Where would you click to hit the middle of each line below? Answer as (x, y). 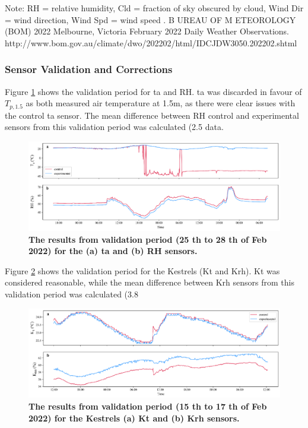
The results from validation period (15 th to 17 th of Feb (148, 406)
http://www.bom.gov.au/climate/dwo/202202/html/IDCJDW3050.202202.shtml (151, 42)
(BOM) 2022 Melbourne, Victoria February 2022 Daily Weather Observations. (147, 31)
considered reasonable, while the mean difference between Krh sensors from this (150, 282)
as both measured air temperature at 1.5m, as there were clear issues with (161, 103)
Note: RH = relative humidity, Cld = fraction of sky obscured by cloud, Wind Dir (154, 8)
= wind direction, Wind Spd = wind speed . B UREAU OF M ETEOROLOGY (150, 19)
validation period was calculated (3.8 (72, 294)
